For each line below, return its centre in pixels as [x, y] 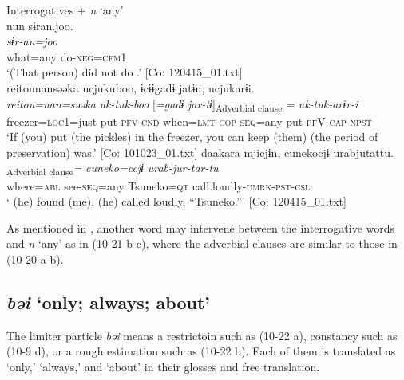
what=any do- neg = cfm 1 [67, 56]
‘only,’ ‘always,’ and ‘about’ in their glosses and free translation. [163, 366]
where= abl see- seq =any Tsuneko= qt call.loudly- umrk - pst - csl [158, 185]
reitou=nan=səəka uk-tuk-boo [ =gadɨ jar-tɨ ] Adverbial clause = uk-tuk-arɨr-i [182, 104]
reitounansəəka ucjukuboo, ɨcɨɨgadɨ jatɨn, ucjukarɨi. [131, 87]
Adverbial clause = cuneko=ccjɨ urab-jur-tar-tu [113, 169]
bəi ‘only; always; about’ [108, 302]
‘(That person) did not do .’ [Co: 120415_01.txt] [125, 72]
